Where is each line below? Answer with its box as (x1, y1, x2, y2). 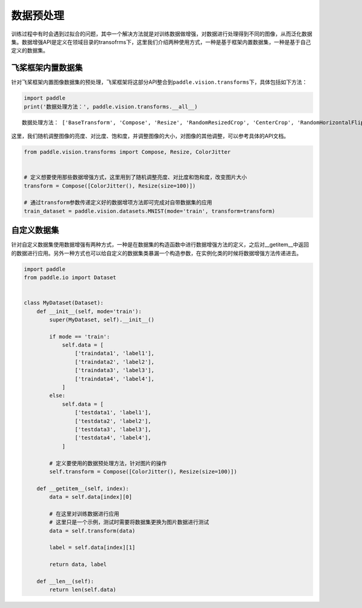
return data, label (49, 561, 107, 568)
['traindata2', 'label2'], (74, 358, 155, 365)
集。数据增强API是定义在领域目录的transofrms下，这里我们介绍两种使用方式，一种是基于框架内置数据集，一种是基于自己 (11, 38, 311, 45)
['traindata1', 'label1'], (74, 350, 155, 357)
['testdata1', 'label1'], (74, 409, 151, 416)
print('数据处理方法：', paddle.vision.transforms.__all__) (24, 103, 198, 110)
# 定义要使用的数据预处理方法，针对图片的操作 (49, 460, 167, 467)
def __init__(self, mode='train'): (36, 308, 142, 315)
